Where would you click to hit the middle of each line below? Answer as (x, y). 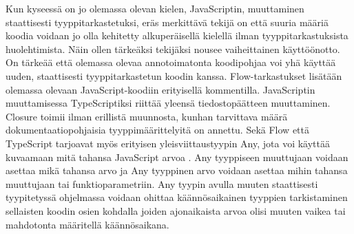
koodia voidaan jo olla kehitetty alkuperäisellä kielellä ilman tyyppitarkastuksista (177, 35)
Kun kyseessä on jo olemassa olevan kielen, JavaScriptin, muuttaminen (155, 8)
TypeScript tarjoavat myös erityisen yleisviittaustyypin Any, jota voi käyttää (168, 143)
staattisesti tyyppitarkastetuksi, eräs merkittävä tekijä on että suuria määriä (167, 22)
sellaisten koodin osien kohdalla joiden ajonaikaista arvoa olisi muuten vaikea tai (176, 210)
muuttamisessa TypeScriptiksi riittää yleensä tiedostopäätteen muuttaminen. (168, 103)
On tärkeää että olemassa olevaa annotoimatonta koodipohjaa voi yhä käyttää (171, 62)
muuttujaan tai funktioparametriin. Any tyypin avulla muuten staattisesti (162, 183)
